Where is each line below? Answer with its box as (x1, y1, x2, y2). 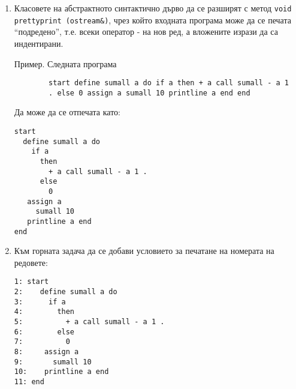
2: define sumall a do (14, 288, 117, 297)
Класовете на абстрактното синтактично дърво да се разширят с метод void (14, 2, 292, 14)
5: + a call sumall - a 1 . (14, 318, 165, 327)
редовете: (14, 256, 48, 268)
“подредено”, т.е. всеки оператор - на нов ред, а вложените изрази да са (14, 25, 278, 38)
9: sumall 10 (14, 357, 92, 366)
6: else (14, 327, 75, 336)
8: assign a (14, 348, 79, 356)
